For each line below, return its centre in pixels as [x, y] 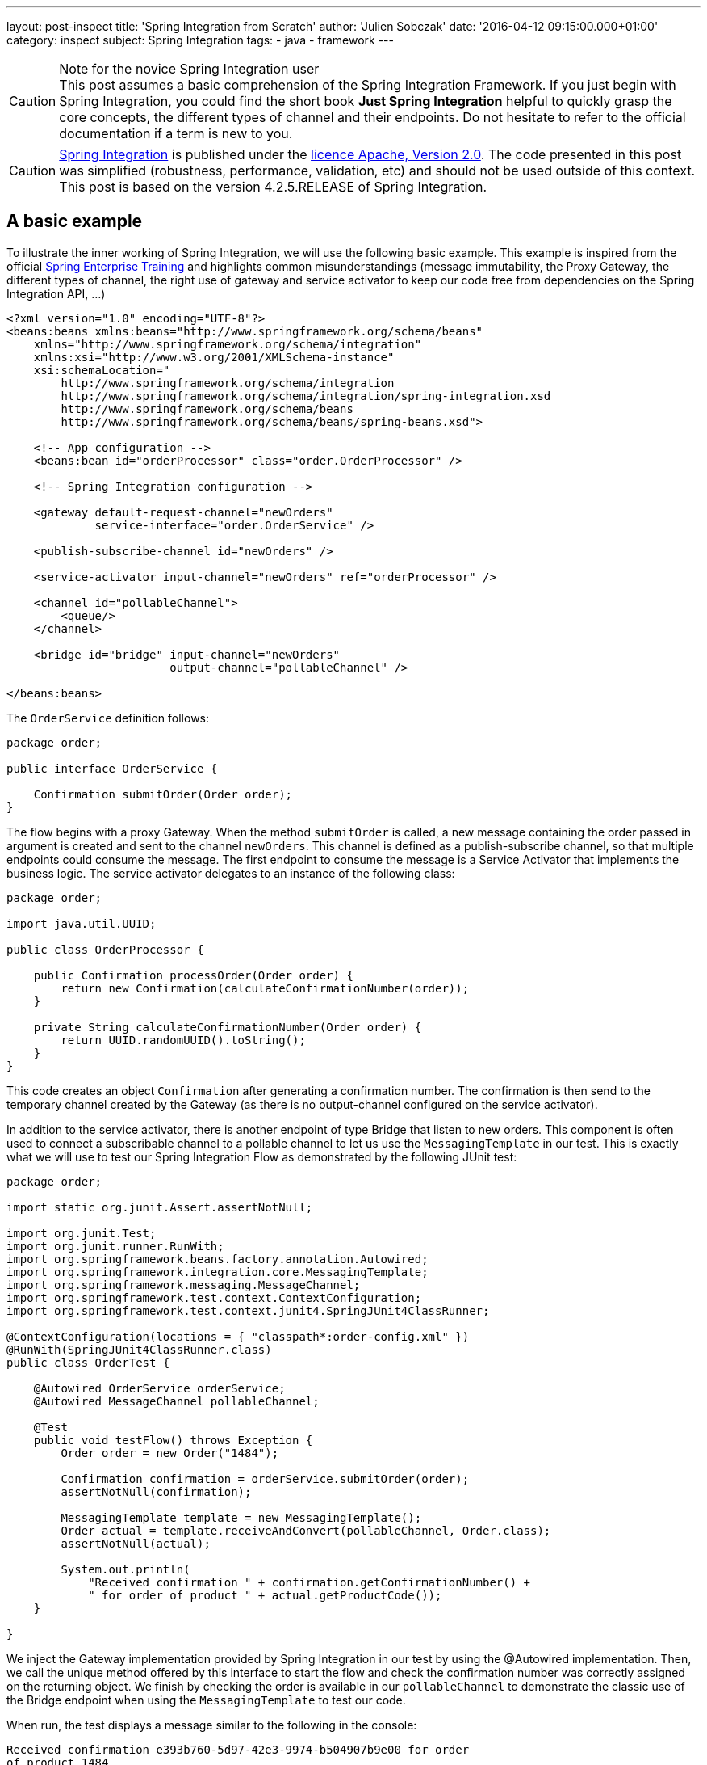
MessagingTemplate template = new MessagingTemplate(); [241, 1517]
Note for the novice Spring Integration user [189, 69]
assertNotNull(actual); [136, 1543]
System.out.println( [126, 1569]
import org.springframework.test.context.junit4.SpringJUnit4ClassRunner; [248, 1310]
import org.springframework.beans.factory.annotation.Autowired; [218, 1259]
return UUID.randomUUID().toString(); [183, 1040]
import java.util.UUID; [82, 923]
